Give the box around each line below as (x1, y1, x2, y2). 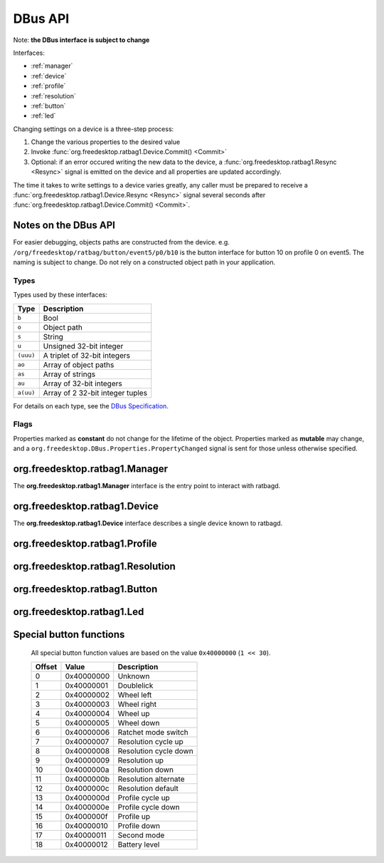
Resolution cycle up (117, 736, 184, 746)
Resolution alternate (117, 774, 185, 784)
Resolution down (117, 765, 174, 775)
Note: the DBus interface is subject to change (13, 36, 150, 44)
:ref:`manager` (31, 61, 73, 71)
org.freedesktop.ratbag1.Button (13, 583, 158, 595)
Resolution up (117, 755, 164, 765)
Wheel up (117, 708, 150, 718)
